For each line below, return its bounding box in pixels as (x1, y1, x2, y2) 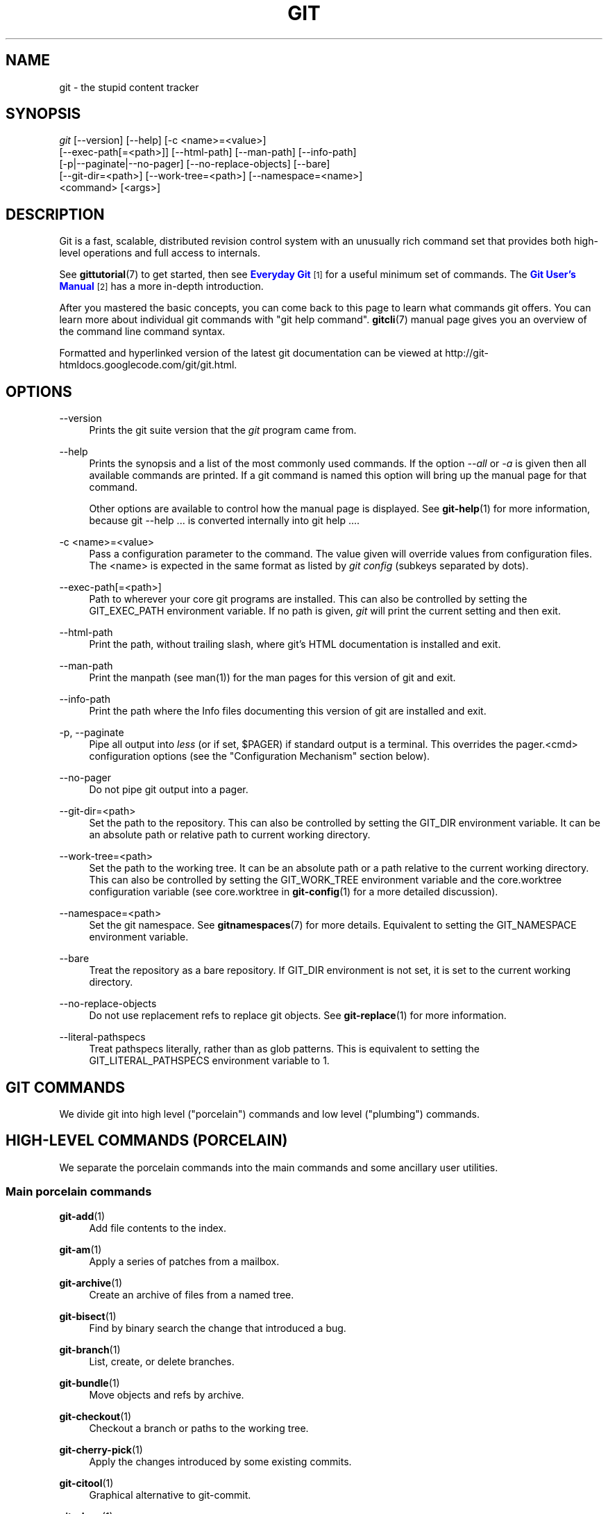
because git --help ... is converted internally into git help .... (89, 514, 360, 527)
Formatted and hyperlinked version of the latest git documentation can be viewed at (59, 347, 443, 359)
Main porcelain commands (6, 1185, 152, 1199)
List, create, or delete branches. (89, 1355, 235, 1367)
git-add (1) (59, 1210, 105, 1222)
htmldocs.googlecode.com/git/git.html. (59, 359, 237, 371)
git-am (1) (59, 1243, 102, 1255)
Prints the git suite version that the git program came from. (89, 424, 357, 437)
